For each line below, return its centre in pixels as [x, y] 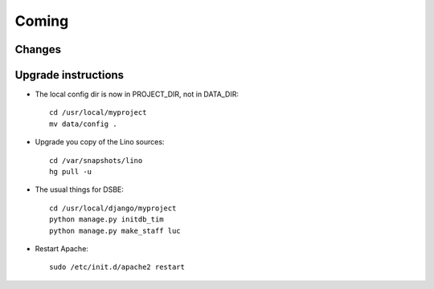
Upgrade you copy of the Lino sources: [100, 142]
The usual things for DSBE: [80, 189]
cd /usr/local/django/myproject [113, 208]
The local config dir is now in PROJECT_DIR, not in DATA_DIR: [137, 94]
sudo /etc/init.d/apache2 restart [117, 267]
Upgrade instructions [70, 75]
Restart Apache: [61, 248]
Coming [42, 21]
